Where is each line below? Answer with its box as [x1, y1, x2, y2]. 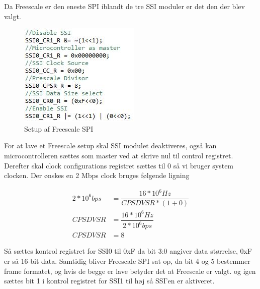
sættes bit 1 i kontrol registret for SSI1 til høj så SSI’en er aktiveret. [4, 275, 215, 286]
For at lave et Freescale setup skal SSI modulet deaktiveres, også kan [4, 140, 217, 151]
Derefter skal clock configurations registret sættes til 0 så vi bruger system [4, 160, 234, 170]
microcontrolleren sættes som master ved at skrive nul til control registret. [4, 150, 233, 160]
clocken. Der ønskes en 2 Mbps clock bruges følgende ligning [4, 170, 190, 181]
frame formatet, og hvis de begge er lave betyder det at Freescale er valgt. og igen [4, 265, 256, 276]
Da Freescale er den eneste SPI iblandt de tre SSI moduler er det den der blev [4, 1, 245, 11]
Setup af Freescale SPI [24, 123, 94, 134]
